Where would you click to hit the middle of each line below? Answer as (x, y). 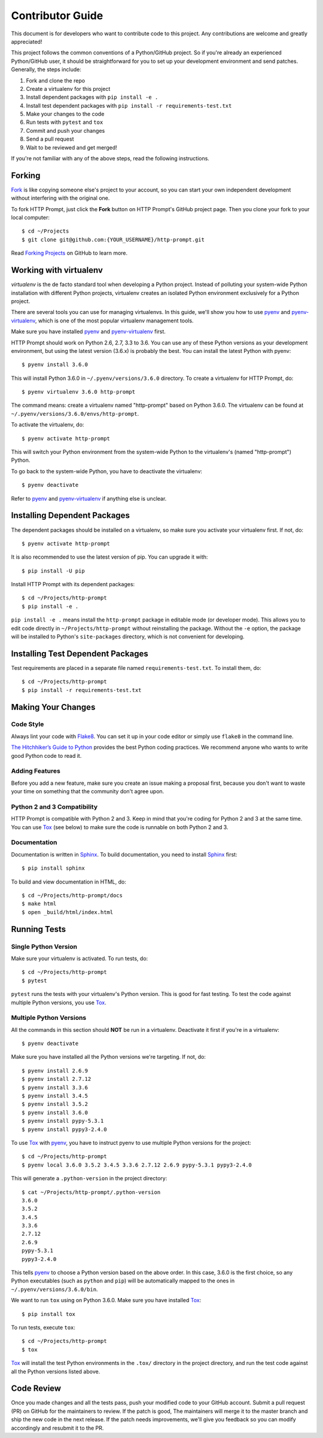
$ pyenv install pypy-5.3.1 (63, 1121)
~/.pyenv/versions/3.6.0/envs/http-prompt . (75, 413)
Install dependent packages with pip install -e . (92, 97)
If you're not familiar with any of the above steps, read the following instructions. (110, 159)
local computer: (31, 218)
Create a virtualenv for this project (68, 89)
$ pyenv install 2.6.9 (55, 1070)
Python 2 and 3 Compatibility (54, 806)
